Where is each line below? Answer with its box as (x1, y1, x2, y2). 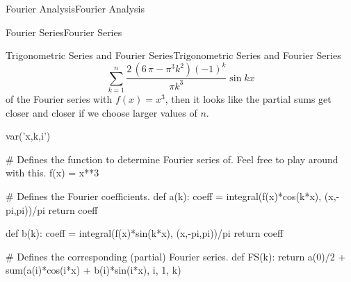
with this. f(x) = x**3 (6, 165, 99, 180)
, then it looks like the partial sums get (165, 92, 332, 106)
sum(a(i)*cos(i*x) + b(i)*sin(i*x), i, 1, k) (6, 263, 181, 277)
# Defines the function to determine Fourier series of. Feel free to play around (6, 151, 338, 166)
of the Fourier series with (6, 92, 113, 106)
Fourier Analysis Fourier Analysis (6, 1, 145, 15)
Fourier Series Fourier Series (6, 24, 122, 39)
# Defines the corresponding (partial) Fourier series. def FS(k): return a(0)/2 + (6, 249, 346, 263)
